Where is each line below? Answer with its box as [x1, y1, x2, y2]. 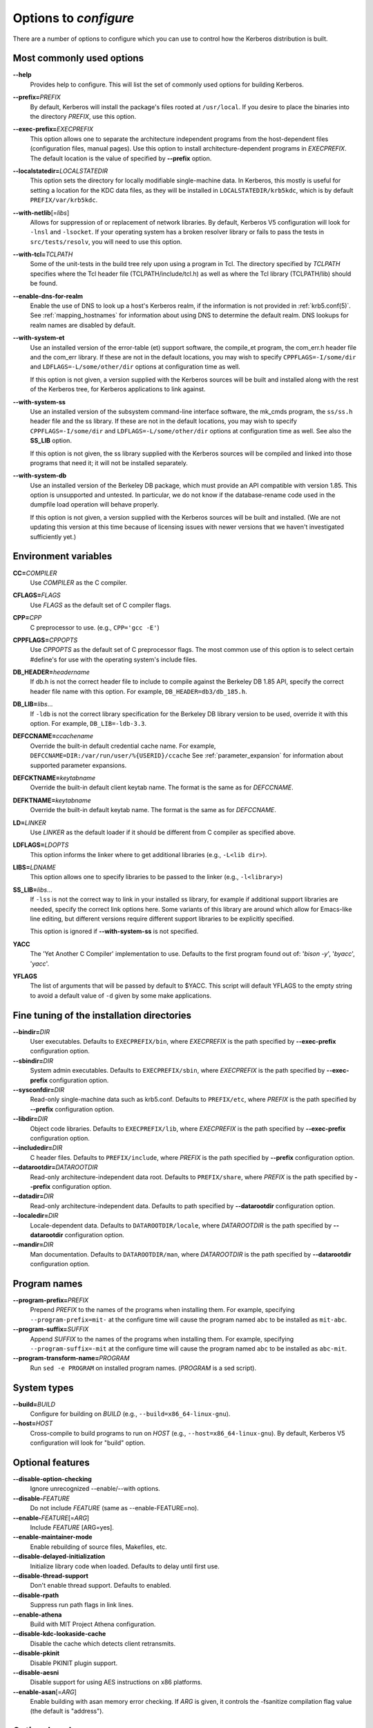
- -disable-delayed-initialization [12, 1552, 106, 1561]
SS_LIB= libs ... [12, 885, 52, 894]
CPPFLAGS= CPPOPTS [12, 636, 78, 644]
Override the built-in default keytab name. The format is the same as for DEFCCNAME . [30, 806, 276, 814]
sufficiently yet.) [30, 532, 77, 541]
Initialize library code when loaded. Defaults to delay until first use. [30, 1562, 220, 1570]
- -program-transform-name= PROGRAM [12, 1354, 130, 1362]
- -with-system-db [12, 471, 67, 480]
